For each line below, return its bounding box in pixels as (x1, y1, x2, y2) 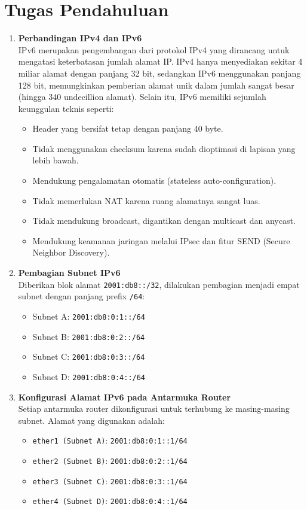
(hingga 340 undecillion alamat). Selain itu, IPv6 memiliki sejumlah (18, 90, 266, 103)
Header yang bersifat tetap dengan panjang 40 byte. (32, 122, 223, 135)
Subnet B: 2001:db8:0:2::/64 (32, 330, 145, 342)
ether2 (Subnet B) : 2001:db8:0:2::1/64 (32, 454, 188, 466)
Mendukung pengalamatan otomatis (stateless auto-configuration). (32, 174, 277, 187)
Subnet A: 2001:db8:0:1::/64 (32, 309, 145, 322)
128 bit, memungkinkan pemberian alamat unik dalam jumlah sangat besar (18, 78, 294, 91)
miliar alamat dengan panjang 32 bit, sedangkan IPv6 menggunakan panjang (18, 66, 301, 79)
